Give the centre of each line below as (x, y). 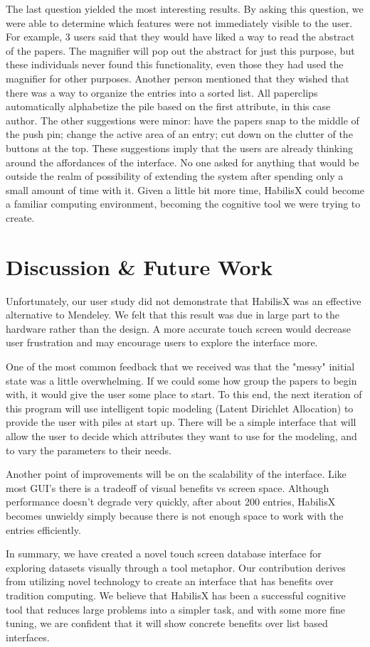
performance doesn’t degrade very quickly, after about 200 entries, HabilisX (171, 502)
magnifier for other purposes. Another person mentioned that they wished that (178, 78)
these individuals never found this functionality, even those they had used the (175, 64)
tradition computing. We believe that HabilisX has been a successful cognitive (176, 595)
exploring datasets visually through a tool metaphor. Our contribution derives (176, 567)
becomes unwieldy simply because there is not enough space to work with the (175, 515)
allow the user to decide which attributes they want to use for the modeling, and (181, 435)
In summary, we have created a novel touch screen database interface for (164, 554)
